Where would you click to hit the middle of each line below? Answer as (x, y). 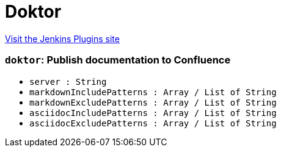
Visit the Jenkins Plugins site (62, 38)
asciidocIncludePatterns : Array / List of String (153, 113)
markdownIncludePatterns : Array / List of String (153, 92)
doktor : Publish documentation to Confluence (118, 60)
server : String (68, 81)
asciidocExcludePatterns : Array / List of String (153, 123)
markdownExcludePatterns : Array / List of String (153, 102)
